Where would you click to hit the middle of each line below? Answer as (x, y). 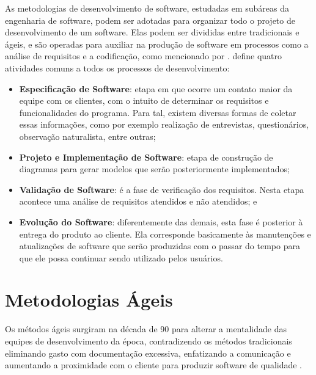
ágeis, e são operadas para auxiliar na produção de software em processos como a (157, 44)
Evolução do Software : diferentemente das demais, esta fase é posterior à (161, 221)
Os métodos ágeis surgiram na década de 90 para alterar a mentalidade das (146, 329)
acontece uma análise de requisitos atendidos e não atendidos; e (138, 201)
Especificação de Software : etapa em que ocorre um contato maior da (156, 88)
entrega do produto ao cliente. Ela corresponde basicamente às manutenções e (165, 234)
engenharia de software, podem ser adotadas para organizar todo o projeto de (150, 20)
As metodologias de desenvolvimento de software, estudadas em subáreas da (147, 8)
